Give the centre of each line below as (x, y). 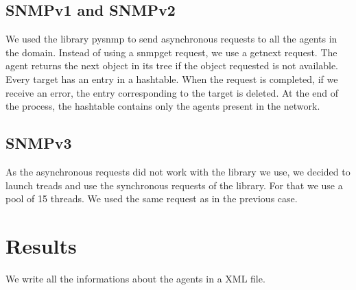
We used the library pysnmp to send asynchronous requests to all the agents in (171, 39)
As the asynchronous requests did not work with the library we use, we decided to (178, 171)
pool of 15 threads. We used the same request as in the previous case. (152, 198)
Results (41, 245)
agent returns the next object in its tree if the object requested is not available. (172, 65)
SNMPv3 (39, 143)
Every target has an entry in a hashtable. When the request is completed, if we (172, 78)
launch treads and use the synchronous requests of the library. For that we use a (174, 185)
